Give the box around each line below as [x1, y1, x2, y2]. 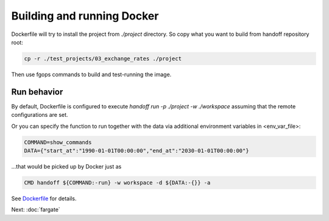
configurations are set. [11, 111, 68, 119]
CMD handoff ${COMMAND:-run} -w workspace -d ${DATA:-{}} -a [24, 179, 211, 186]
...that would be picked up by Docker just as [11, 163, 122, 170]
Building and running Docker [11, 9, 159, 23]
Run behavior [11, 86, 63, 97]
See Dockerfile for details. [11, 195, 77, 202]
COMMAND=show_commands [24, 139, 92, 146]
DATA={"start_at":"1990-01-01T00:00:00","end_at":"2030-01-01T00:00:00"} [24, 147, 249, 154]
